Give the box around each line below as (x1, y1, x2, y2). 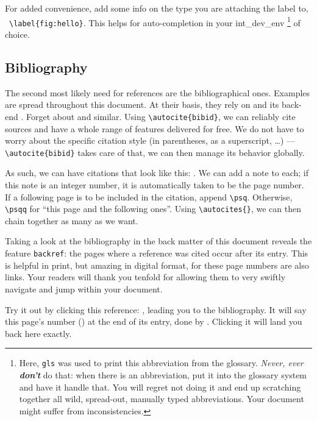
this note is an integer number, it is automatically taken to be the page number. (5, 178, 304, 191)
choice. (5, 27, 30, 40)
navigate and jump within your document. (5, 282, 163, 295)
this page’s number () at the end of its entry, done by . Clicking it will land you (5, 315, 302, 328)
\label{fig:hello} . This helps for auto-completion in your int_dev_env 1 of (9, 14, 301, 29)
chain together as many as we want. (5, 214, 138, 227)
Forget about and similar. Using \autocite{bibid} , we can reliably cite (26, 110, 296, 122)
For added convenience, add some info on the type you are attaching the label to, (5, 2, 308, 14)
